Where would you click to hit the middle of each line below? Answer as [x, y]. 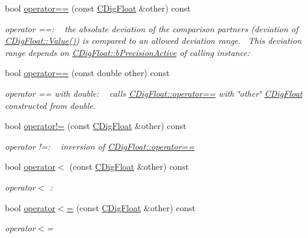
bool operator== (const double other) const [87, 73]
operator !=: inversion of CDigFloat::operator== [100, 146]
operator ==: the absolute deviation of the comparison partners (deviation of [152, 28]
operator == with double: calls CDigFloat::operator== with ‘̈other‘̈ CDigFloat [154, 93]
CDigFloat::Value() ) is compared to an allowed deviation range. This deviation [153, 40]
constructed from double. [51, 105]
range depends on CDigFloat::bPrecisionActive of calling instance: [128, 52]
